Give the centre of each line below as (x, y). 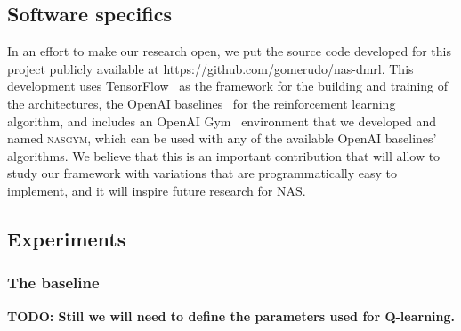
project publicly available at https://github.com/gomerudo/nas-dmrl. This (210, 68)
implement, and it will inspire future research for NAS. (157, 190)
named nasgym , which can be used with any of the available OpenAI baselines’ (222, 138)
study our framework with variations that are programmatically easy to (202, 173)
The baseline (53, 283)
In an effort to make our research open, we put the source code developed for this (229, 51)
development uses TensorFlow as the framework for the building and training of (228, 86)
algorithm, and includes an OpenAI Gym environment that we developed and (222, 121)
